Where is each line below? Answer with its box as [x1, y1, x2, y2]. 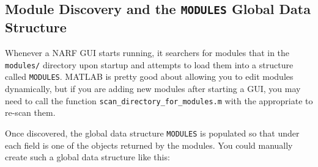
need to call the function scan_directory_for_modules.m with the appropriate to [5, 94, 313, 107]
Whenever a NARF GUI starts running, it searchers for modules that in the [5, 46, 290, 59]
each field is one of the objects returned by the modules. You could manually [5, 138, 293, 151]
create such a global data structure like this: [5, 151, 170, 163]
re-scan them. [5, 106, 56, 119]
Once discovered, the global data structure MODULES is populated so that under [5, 126, 300, 139]
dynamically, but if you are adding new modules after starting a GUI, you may [5, 82, 301, 95]
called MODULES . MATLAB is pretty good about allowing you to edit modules [5, 70, 294, 83]
